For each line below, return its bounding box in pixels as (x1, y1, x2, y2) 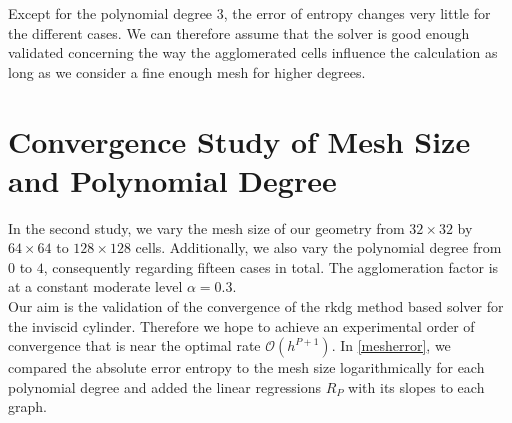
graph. (8, 396, 47, 417)
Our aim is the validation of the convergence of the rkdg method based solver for (8, 296, 504, 317)
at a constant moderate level (8, 276, 183, 297)
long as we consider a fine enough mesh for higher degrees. (8, 61, 366, 82)
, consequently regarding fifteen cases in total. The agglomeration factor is (43, 256, 499, 277)
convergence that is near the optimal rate (8, 335, 261, 356)
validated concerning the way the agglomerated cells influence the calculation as (8, 42, 498, 63)
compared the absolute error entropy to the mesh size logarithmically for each (8, 357, 485, 378)
